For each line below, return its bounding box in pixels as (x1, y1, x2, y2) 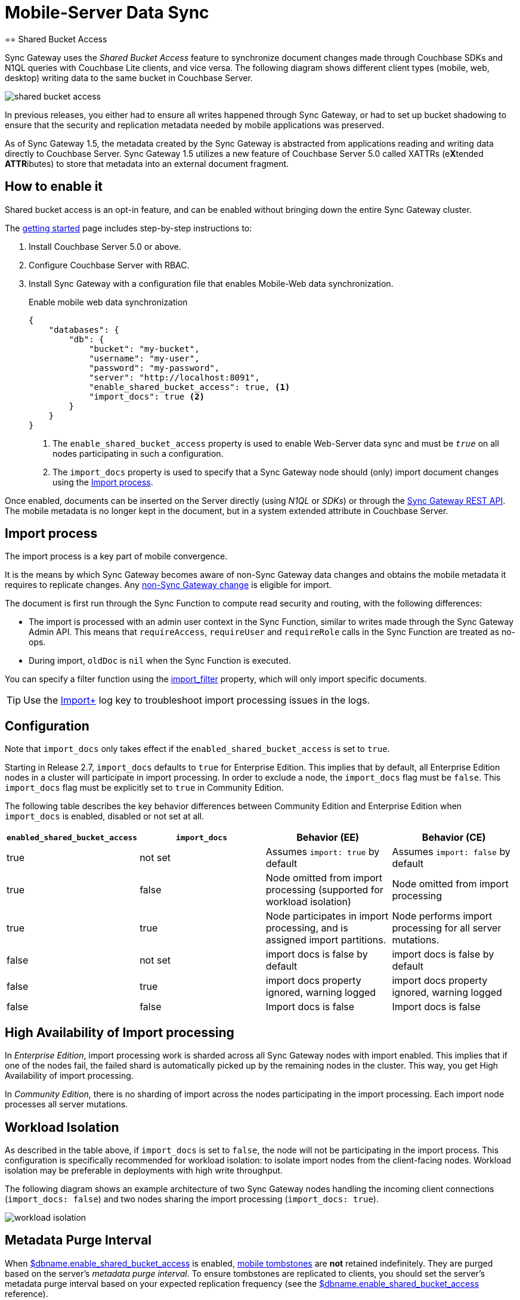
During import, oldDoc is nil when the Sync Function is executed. (29, 655, 291, 666)
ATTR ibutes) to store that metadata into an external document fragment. (5, 158, 289, 169)
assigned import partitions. (265, 934, 386, 946)
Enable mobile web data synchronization (29, 296, 188, 307)
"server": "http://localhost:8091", (89, 372, 260, 382)
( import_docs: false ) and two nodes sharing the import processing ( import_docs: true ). (5, 1193, 379, 1204)
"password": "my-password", (89, 363, 220, 373)
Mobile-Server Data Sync (5, 2, 209, 23)
